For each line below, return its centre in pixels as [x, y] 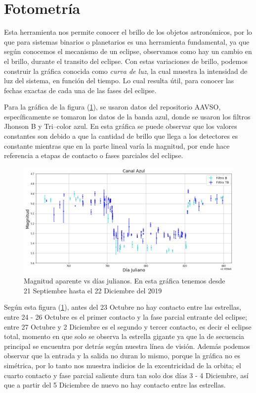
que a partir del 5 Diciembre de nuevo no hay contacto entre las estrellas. [115, 385]
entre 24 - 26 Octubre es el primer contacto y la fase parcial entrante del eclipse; [126, 317]
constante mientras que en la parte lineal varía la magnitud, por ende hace [117, 145]
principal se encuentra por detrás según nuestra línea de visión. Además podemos [127, 346]
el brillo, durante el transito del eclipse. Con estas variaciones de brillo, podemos [126, 61]
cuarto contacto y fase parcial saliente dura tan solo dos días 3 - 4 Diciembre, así [126, 375]
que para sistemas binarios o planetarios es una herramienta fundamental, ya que [127, 41]
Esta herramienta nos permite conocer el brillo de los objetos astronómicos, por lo [128, 32]
